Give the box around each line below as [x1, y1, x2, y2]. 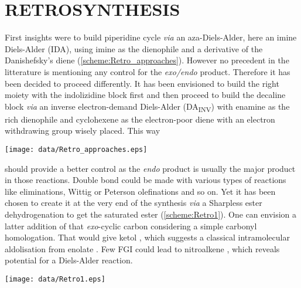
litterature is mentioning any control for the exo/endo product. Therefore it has [5, 65, 290, 77]
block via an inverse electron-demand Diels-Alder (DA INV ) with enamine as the [5, 100, 290, 114]
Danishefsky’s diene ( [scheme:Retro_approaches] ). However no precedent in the [5, 54, 289, 66]
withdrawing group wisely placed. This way [5, 124, 160, 137]
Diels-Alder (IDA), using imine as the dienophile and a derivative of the [5, 42, 263, 55]
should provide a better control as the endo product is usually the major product [5, 162, 296, 174]
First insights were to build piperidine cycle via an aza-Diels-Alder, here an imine [5, 31, 297, 43]
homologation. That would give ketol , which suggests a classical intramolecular [5, 231, 290, 243]
